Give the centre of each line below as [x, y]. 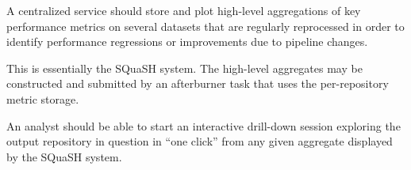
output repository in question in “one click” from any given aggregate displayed [200, 141]
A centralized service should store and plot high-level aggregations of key [184, 10]
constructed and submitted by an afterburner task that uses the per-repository [198, 83]
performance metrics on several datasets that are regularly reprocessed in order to [205, 26]
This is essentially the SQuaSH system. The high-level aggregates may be [184, 68]
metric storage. [43, 98]
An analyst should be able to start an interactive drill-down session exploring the [204, 125]
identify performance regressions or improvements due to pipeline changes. [187, 42]
